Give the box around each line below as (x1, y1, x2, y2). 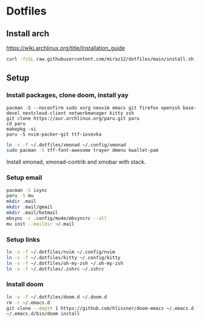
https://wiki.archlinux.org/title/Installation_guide (6, 44, 126, 51)
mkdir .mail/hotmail (6, 210, 59, 216)
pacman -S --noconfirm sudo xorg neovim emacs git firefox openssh (6, 105, 181, 111)
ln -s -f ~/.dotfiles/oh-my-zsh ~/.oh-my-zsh (6, 260, 123, 266)
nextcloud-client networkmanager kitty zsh (22, 110, 135, 116)
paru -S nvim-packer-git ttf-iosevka (6, 131, 102, 137)
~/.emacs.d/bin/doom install (6, 310, 80, 317)
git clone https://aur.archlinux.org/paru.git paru (6, 115, 140, 122)
